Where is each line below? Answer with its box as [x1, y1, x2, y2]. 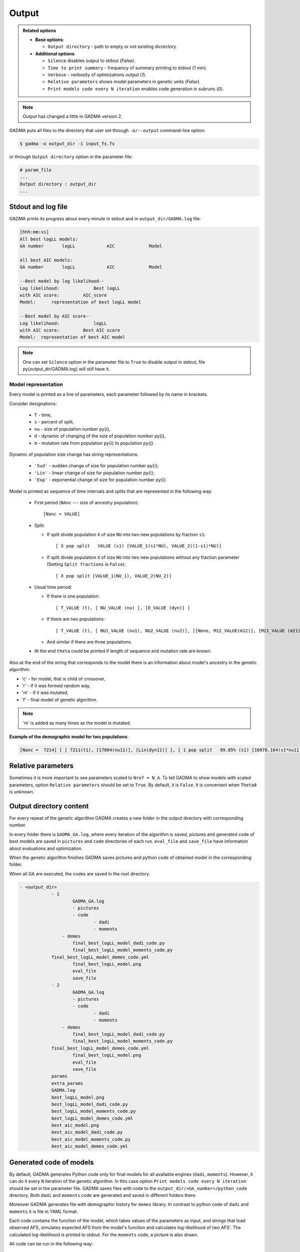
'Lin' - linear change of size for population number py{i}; [34, 470, 155, 476]
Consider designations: [9, 401, 57, 407]
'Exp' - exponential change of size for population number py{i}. [34, 477, 167, 483]
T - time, [34, 412, 52, 418]
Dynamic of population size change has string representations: [9, 451, 138, 457]
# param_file [19, 167, 52, 173]
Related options [22, 28, 56, 34]
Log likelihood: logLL [19, 321, 107, 326]
